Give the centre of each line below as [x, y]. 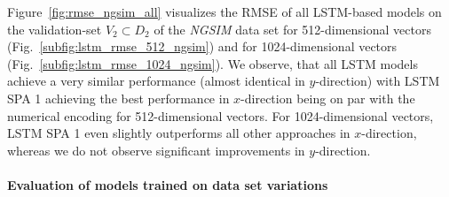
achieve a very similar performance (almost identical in [156, 81]
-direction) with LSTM [378, 81]
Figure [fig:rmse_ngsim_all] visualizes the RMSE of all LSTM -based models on [224, 11]
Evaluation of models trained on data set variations [168, 184]
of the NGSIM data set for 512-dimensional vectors [292, 29]
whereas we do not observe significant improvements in [156, 150]
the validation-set [55, 29]
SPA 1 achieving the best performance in [118, 98]
